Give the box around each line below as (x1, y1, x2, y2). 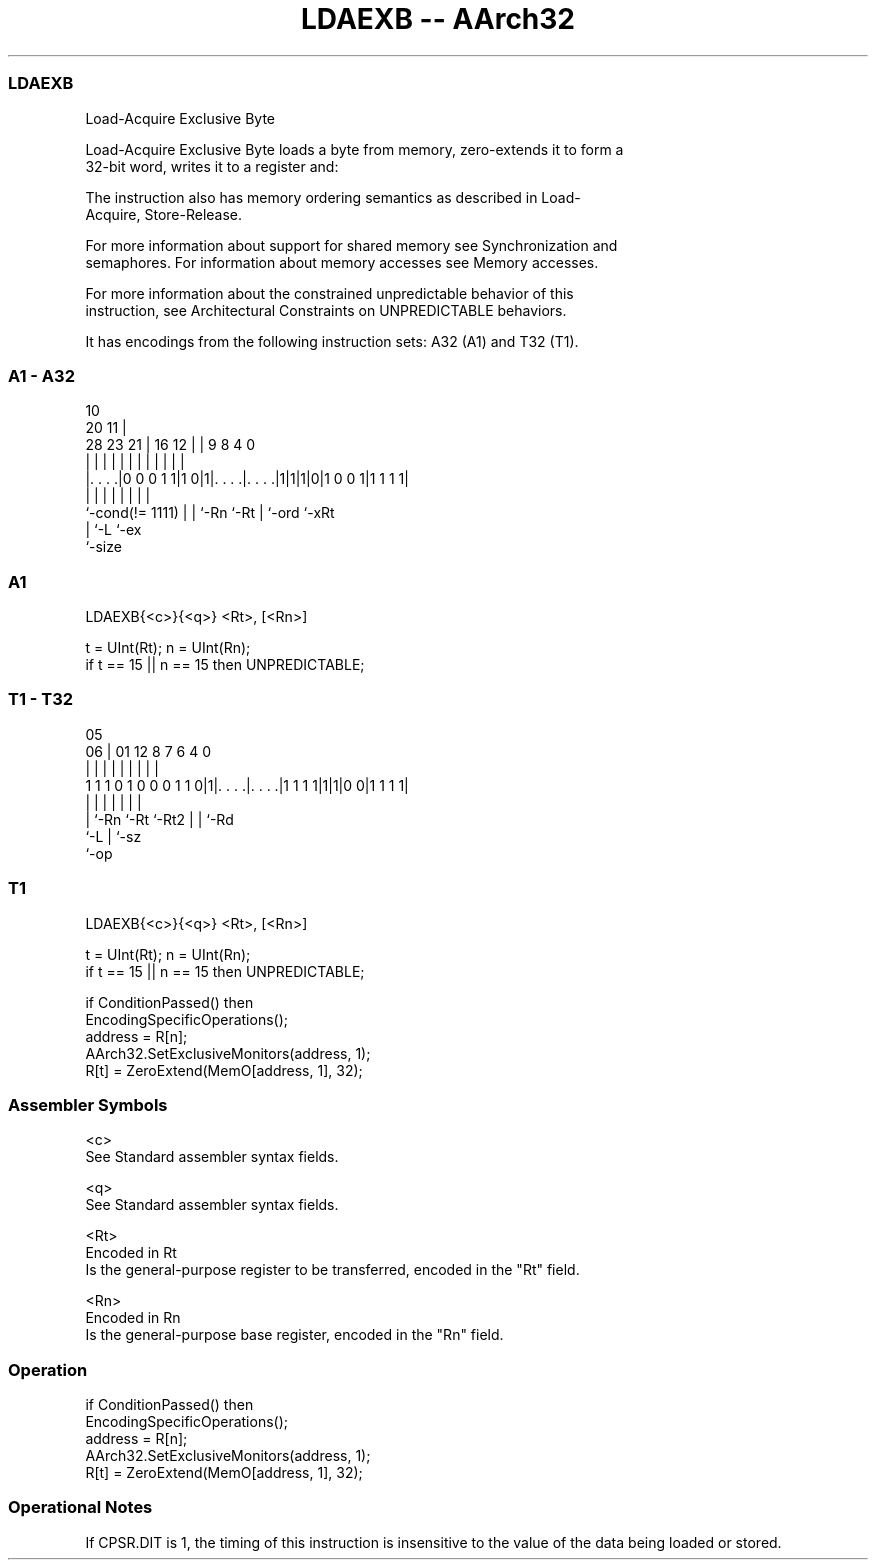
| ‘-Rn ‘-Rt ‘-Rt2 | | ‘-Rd (85, 810, 234, 828)
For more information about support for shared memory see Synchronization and (85, 236, 618, 254)
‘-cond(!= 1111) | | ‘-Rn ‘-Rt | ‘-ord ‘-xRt (85, 504, 335, 522)
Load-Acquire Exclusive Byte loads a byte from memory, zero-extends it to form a (85, 140, 624, 158)
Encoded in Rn (85, 1309, 181, 1327)
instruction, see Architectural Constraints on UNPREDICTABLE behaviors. (85, 301, 567, 319)
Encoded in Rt (85, 1244, 177, 1262)
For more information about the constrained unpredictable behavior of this (85, 284, 574, 302)
